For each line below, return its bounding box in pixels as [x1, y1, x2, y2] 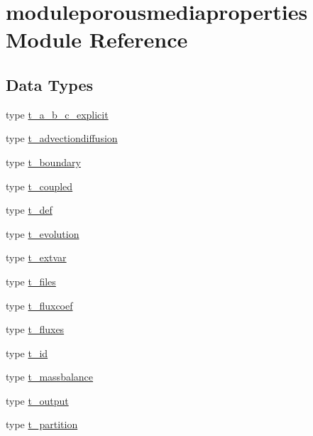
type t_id [6, 345, 48, 360]
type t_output [6, 393, 69, 408]
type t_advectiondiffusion [6, 131, 118, 146]
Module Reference [6, 25, 188, 54]
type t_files [6, 273, 56, 288]
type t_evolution [6, 226, 79, 241]
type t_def [6, 202, 53, 217]
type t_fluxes [6, 322, 65, 337]
